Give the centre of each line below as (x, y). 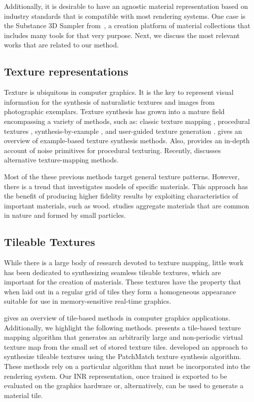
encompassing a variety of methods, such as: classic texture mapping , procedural (127, 121)
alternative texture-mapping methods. (61, 160)
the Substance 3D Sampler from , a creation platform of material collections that (127, 25)
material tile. (23, 395)
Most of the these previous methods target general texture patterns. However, (122, 176)
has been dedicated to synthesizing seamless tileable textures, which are (112, 272)
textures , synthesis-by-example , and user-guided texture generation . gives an (123, 131)
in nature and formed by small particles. (65, 215)
